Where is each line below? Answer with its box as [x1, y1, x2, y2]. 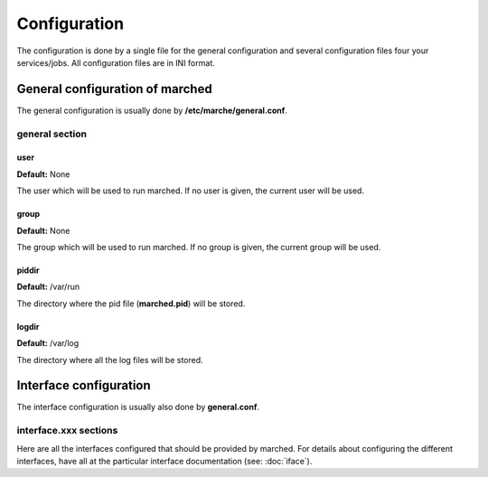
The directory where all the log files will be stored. [16, 354, 203, 365]
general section [16, 127, 88, 140]
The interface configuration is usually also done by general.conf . [16, 402, 260, 413]
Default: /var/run [16, 281, 80, 293]
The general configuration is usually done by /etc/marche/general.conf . [16, 105, 288, 116]
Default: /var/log [16, 338, 80, 349]
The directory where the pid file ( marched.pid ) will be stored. [16, 298, 246, 309]
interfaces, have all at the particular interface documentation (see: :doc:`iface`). [16, 455, 313, 466]
